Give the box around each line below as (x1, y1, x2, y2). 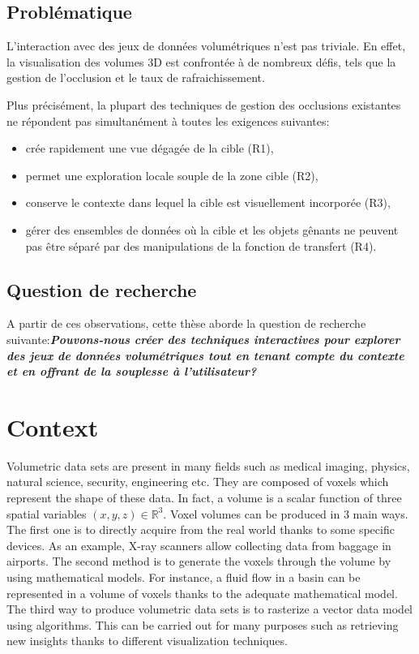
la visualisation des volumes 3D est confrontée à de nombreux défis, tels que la (6, 53, 396, 70)
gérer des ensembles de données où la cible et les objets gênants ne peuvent (25, 221, 399, 238)
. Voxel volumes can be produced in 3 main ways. (163, 505, 408, 522)
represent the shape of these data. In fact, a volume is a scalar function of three (6, 489, 402, 506)
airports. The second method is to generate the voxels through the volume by (6, 553, 391, 570)
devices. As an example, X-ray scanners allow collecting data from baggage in (6, 536, 391, 553)
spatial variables (6, 505, 87, 522)
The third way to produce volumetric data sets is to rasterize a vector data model (6, 600, 413, 617)
